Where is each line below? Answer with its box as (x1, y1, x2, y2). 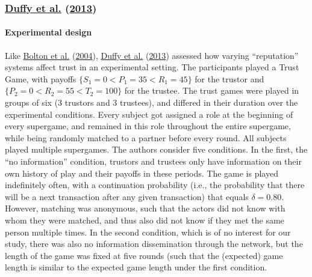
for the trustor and (195, 72, 264, 85)
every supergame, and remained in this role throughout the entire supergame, (5, 120, 291, 132)
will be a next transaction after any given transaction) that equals (5, 190, 249, 202)
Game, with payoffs (5, 72, 76, 85)
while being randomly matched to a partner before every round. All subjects (5, 131, 287, 144)
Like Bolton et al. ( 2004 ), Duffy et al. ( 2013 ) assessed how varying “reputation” (5, 49, 299, 61)
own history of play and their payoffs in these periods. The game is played (5, 166, 278, 179)
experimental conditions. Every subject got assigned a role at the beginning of (5, 108, 293, 120)
